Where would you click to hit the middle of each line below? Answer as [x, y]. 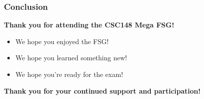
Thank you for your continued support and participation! [102, 90]
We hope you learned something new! [71, 58]
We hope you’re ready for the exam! [69, 74]
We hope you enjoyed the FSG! [62, 41]
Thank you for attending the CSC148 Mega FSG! [89, 25]
